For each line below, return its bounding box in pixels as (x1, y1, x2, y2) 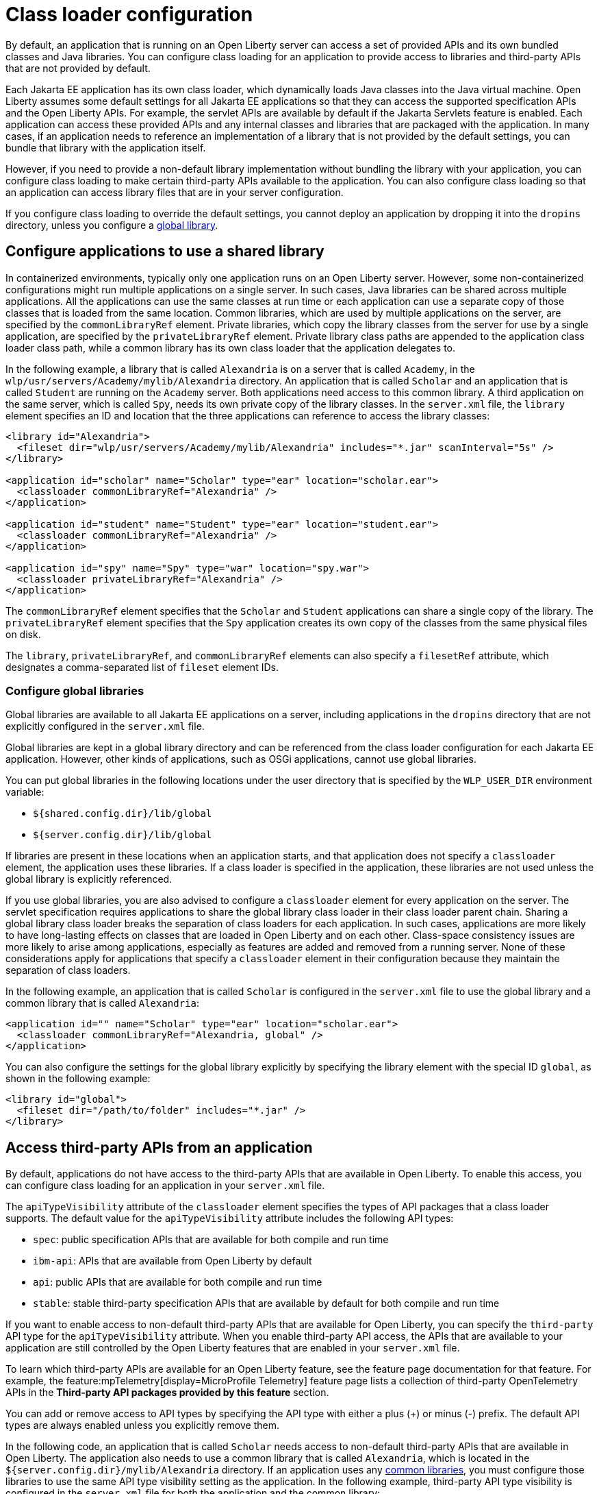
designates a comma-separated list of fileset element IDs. (5, 661, 279, 673)
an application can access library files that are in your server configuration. (5, 186, 344, 198)
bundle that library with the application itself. (5, 141, 206, 154)
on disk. (5, 628, 41, 640)
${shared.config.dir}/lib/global (33, 808, 212, 820)
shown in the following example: (5, 1073, 151, 1085)
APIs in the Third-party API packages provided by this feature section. (5, 1386, 329, 1399)
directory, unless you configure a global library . (5, 219, 218, 231)
